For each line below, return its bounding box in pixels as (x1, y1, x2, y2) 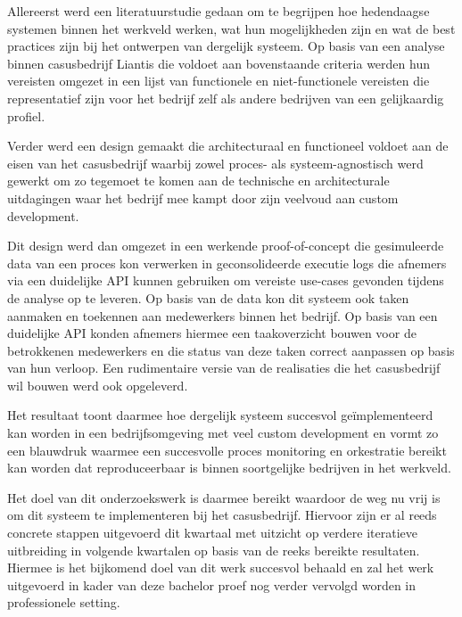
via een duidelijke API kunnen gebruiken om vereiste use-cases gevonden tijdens (7, 271, 444, 290)
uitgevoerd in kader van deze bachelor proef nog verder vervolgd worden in (7, 575, 417, 594)
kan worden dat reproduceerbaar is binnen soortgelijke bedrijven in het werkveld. (7, 458, 451, 477)
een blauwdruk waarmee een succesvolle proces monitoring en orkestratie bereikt (7, 440, 447, 459)
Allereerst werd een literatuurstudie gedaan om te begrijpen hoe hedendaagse (7, 2, 430, 20)
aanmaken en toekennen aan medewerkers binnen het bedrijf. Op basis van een (7, 306, 438, 325)
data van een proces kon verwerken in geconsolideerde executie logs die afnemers (7, 253, 447, 272)
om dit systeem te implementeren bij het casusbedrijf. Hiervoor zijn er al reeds (7, 506, 437, 524)
